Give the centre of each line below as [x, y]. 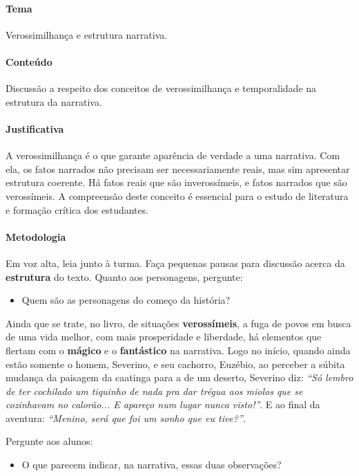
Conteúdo [29, 61]
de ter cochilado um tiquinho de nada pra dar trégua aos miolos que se [154, 391]
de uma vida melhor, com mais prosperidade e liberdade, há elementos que [164, 337]
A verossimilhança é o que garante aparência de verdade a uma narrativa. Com [173, 155]
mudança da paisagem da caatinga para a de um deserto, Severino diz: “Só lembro [179, 377]
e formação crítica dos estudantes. [77, 209]
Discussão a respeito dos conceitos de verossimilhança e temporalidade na [161, 88]
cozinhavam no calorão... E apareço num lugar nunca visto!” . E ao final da [163, 404]
